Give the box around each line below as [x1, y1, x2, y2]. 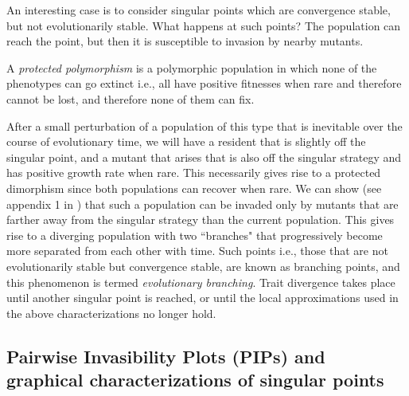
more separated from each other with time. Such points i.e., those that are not [6, 242, 388, 259]
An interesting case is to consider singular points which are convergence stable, [6, 2, 391, 18]
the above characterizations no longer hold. [6, 304, 216, 321]
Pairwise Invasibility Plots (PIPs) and [6, 343, 325, 368]
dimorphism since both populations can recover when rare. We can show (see [6, 179, 382, 196]
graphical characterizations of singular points [6, 367, 384, 392]
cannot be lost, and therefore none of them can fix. [6, 90, 255, 107]
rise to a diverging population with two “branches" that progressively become [6, 226, 383, 243]
